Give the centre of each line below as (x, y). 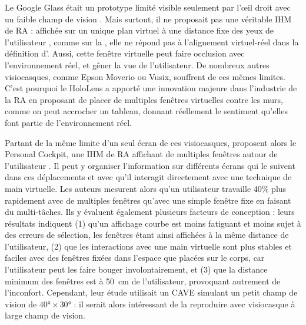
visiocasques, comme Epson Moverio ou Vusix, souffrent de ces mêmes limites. (145, 76)
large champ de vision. (45, 315)
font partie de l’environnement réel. (68, 122)
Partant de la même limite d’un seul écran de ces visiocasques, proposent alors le (151, 142)
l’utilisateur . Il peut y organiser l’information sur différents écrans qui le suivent (150, 165)
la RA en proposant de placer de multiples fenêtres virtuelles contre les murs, (144, 99)
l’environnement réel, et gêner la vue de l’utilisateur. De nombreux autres (137, 64)
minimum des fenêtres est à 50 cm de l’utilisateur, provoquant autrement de (143, 281)
